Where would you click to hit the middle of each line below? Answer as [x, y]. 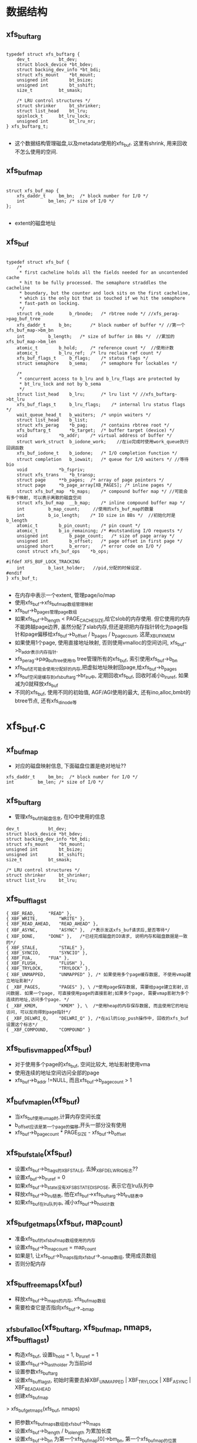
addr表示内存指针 [39, 652]
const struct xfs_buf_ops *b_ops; [63, 551]
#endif [14, 573]
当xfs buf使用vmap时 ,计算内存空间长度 [58, 1117]
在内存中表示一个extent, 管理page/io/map [65, 595]
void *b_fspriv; [51, 470]
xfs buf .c [26, 727]
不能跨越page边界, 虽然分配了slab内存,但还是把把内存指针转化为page [98, 627]
